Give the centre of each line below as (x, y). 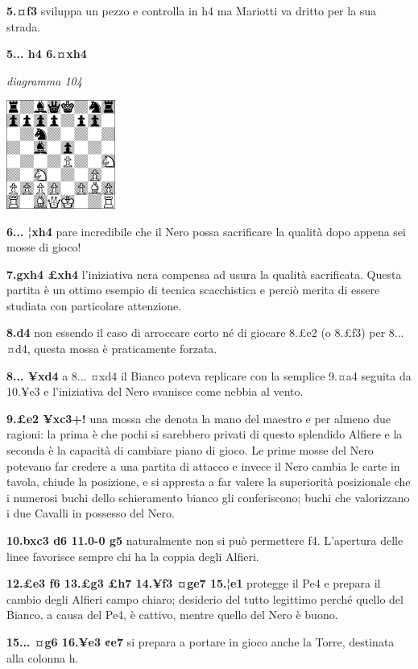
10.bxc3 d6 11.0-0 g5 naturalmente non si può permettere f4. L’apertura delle (205, 540)
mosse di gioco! (44, 247)
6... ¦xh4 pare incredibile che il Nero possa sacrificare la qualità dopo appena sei (206, 231)
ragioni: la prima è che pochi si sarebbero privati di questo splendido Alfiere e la (205, 434)
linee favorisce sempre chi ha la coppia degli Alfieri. (133, 556)
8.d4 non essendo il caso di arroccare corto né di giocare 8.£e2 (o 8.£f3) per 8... (205, 332)
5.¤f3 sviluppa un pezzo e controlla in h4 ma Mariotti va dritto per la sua (192, 10)
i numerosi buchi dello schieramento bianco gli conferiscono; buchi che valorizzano (208, 497)
